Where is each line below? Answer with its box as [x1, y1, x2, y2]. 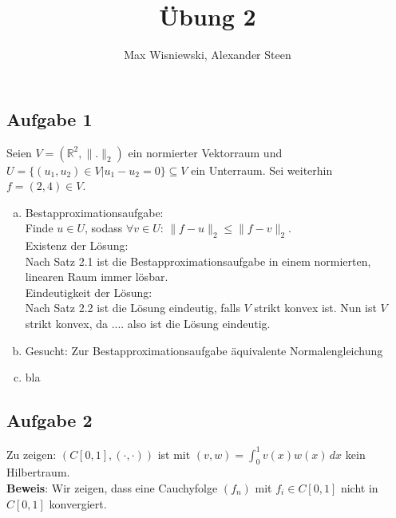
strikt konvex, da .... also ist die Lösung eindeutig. [25, 315, 271, 332]
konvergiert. [49, 495, 107, 512]
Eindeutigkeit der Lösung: [25, 283, 152, 300]
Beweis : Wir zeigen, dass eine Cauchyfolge [6, 479, 218, 496]
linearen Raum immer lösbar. [25, 268, 168, 285]
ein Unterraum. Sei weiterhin [191, 161, 333, 178]
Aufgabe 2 [6, 408, 93, 433]
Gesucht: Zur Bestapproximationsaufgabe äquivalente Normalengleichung [25, 342, 383, 358]
